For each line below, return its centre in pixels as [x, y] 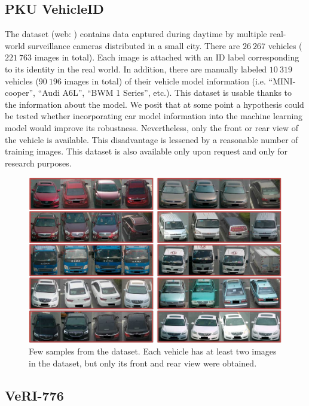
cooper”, [20, 93]
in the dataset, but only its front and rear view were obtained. [143, 363]
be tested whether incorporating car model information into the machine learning [154, 116]
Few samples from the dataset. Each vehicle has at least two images [153, 351]
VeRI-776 [34, 396]
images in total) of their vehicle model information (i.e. [165, 81]
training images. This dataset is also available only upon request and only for [146, 151]
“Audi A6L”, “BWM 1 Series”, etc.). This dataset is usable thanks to [165, 93]
